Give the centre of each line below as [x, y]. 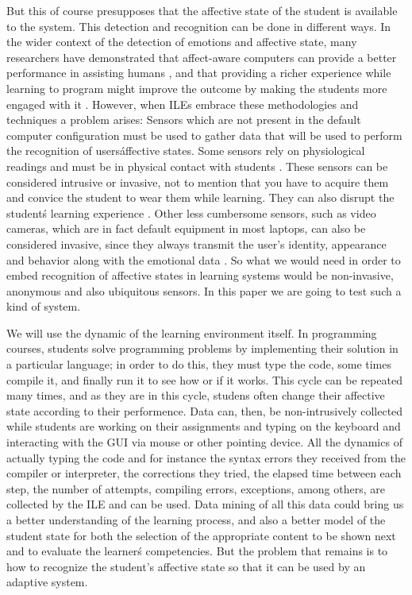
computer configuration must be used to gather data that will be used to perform [204, 135]
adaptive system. [47, 582]
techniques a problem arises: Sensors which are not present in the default [184, 120]
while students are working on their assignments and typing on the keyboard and [204, 426]
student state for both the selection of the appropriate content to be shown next [201, 535]
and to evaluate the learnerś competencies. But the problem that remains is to [197, 551]
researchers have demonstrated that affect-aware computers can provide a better [202, 57]
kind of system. [44, 306]
